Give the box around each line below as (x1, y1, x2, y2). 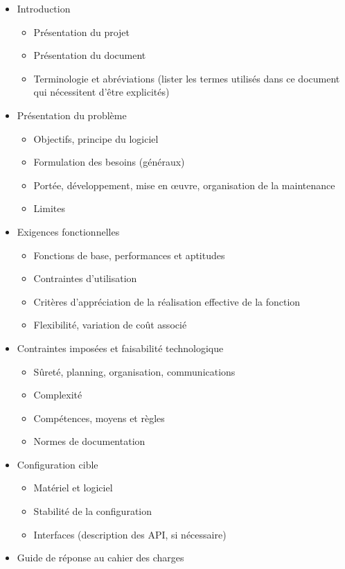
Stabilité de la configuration (33, 504, 152, 518)
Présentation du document (33, 48, 146, 62)
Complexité (33, 387, 82, 402)
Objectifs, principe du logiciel (33, 131, 159, 146)
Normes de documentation (33, 434, 145, 448)
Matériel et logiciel (33, 480, 113, 495)
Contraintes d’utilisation (33, 271, 137, 286)
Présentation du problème (17, 107, 127, 122)
